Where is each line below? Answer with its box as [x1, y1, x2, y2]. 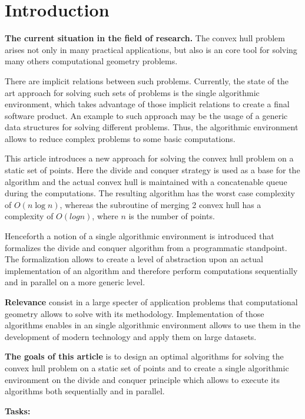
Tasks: [5, 404, 31, 417]
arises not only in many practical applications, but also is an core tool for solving [5, 43, 297, 55]
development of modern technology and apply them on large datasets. [5, 330, 257, 342]
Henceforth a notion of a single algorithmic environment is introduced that [5, 230, 274, 242]
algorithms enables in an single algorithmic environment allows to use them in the [5, 319, 301, 331]
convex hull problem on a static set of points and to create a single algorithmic [5, 361, 289, 374]
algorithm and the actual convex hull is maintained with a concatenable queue [5, 175, 287, 187]
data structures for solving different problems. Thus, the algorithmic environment [5, 121, 299, 133]
